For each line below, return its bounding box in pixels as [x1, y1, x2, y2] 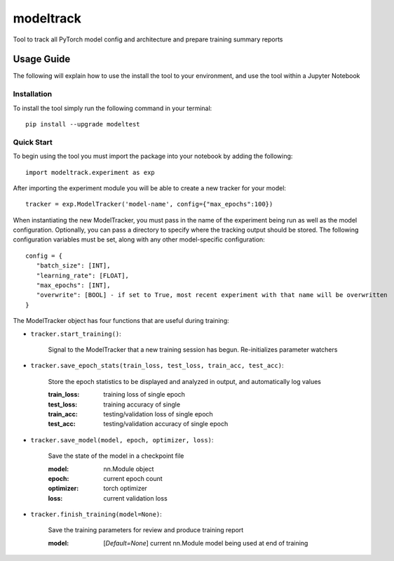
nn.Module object [103, 464, 154, 473]
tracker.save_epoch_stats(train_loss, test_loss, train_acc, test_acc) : [30, 362, 284, 370]
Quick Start [13, 137, 53, 147]
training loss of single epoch [103, 390, 186, 399]
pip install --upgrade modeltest [25, 120, 140, 128]
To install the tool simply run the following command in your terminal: [13, 104, 212, 112]
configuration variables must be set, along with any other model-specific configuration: [13, 235, 266, 244]
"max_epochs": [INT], [36, 282, 111, 289]
